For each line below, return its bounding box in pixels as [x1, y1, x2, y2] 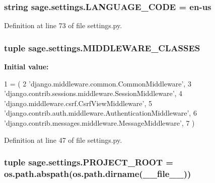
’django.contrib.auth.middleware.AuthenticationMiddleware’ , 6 [4, 108, 197, 118]
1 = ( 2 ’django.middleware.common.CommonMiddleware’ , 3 [4, 78, 191, 88]
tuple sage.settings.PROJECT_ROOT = [4, 156, 173, 168]
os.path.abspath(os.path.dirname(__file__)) [4, 167, 191, 180]
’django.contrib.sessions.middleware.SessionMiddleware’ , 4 [4, 88, 183, 99]
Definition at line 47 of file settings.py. [4, 134, 122, 145]
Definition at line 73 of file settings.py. [4, 20, 122, 31]
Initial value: [4, 61, 49, 72]
